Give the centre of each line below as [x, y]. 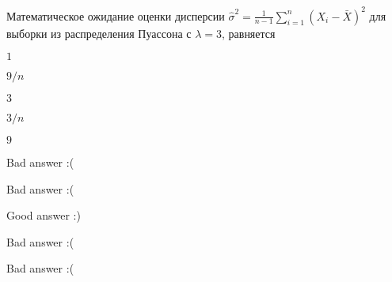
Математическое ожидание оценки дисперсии [116, 15]
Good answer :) [44, 215]
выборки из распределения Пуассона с [99, 33]
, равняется [249, 33]
